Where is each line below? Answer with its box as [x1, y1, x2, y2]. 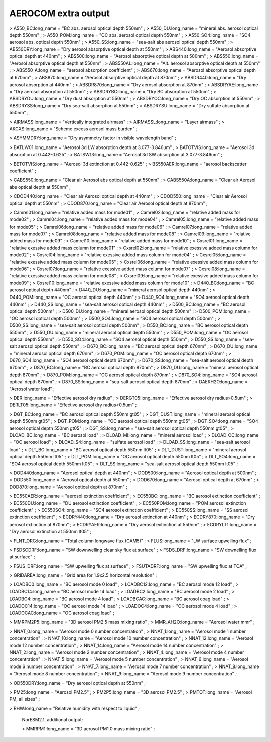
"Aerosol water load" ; [9, 386, 55, 392]
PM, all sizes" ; [9, 696, 40, 702]
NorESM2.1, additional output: [22, 717, 83, 723]
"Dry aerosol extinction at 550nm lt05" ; [9, 529, 92, 535]
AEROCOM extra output [9, 8, 110, 19]
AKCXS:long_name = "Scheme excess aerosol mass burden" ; [9, 126, 138, 132]
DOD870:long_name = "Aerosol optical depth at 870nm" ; [9, 484, 128, 490]
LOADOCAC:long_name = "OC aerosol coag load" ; [9, 610, 115, 616]
